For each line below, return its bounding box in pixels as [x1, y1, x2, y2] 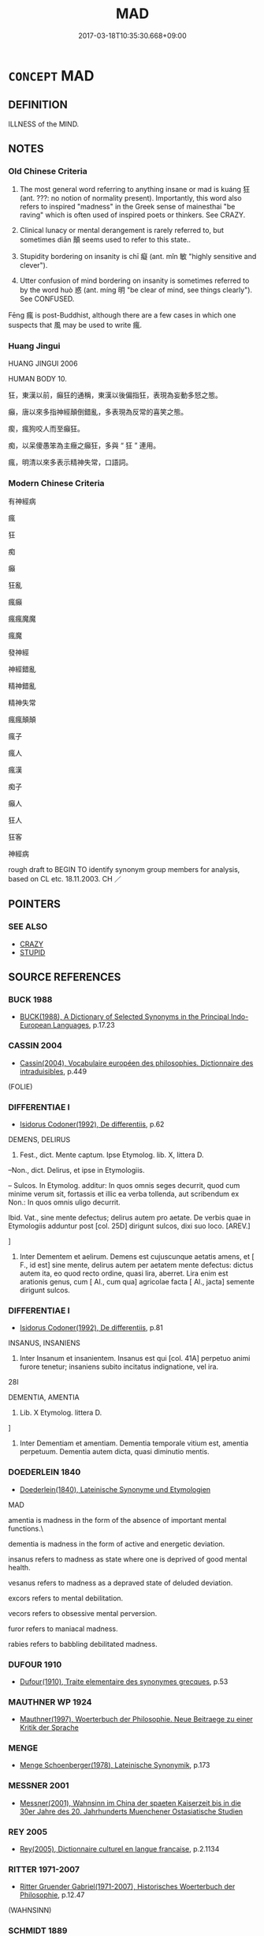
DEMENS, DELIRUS [8, 1135, 71, 1144]
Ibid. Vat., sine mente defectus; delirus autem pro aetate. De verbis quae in [8, 1213, 251, 1222]
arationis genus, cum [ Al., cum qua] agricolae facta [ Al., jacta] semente [19, 1277, 255, 1286]
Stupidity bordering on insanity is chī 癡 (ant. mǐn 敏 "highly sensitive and [19, 252, 257, 261]
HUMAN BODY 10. [8, 374, 67, 383]
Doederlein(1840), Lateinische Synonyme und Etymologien [19, 1484, 211, 1494]
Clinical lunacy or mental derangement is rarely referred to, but [19, 226, 225, 235]
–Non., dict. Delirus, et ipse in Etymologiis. [8, 1166, 145, 1175]
